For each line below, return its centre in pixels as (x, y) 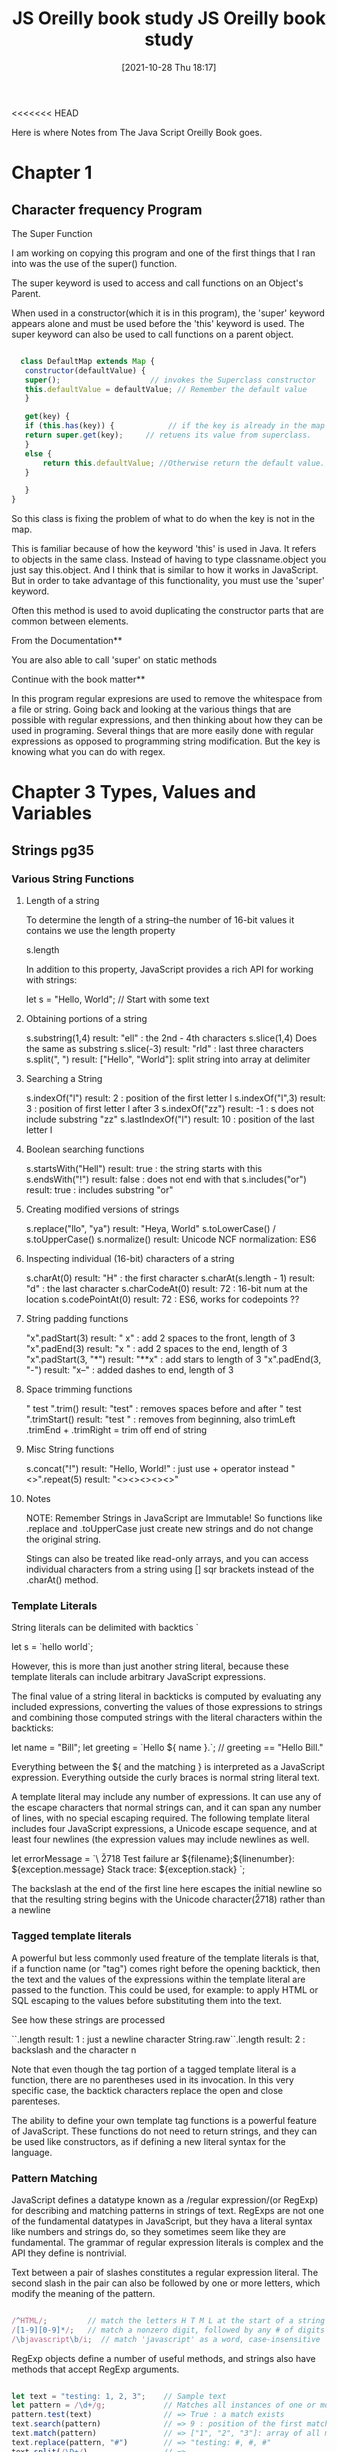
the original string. (63, 1539)
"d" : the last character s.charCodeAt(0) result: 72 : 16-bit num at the (166, 1289)
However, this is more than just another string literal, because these (150, 1666)
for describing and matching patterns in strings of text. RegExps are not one (167, 2210)
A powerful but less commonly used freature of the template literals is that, (165, 1958)
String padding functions (77, 1319)
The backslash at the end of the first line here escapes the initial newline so (167, 1889)
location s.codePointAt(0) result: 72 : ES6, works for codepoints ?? (162, 1299)
